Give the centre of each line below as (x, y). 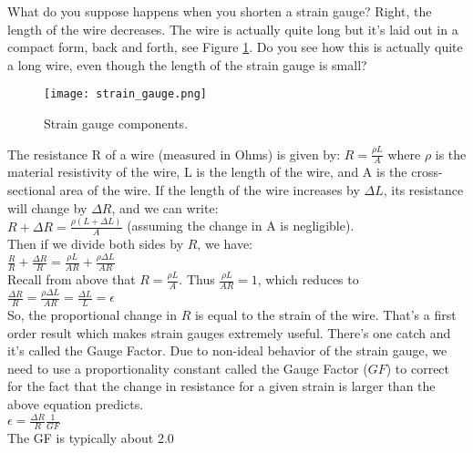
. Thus (197, 279)
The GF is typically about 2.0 (91, 437)
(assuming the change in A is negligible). (241, 226)
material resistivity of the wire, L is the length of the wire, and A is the (207, 172)
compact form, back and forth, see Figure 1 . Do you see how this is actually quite (235, 47)
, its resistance (423, 190)
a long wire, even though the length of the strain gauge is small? (187, 64)
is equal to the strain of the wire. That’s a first (325, 315)
